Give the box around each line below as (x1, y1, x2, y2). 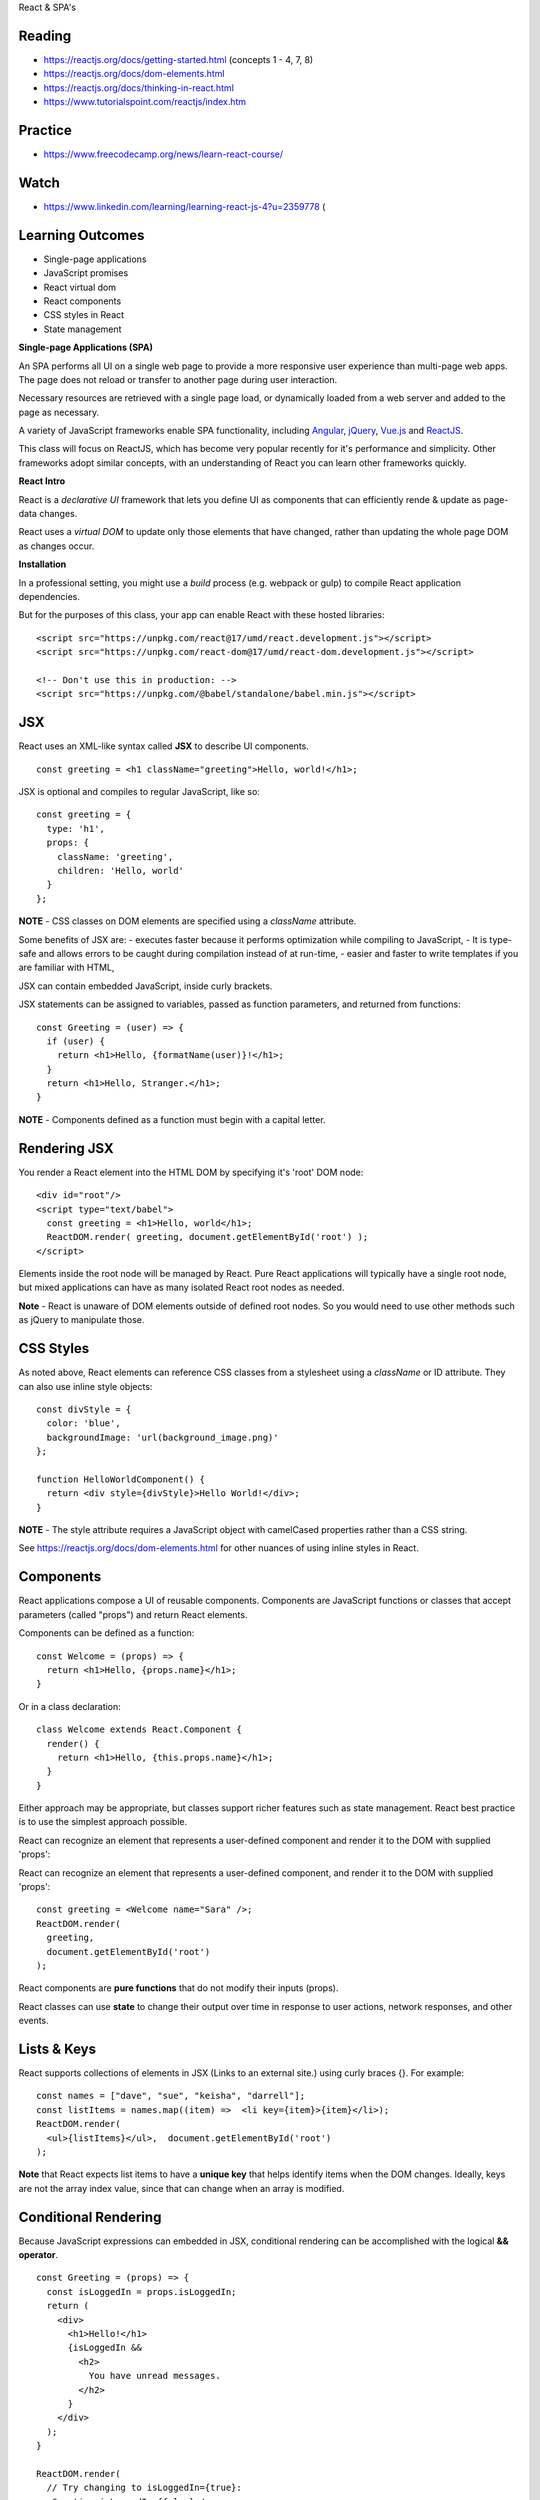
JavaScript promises (43, 267, 129, 279)
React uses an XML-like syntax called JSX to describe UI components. (18, 740, 310, 752)
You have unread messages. (88, 2370, 222, 2382)
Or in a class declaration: (18, 1700, 122, 1712)
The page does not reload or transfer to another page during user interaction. (18, 373, 338, 385)
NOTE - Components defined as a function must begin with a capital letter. (18, 1113, 326, 1125)
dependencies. (18, 591, 80, 602)
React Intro (18, 475, 66, 487)
